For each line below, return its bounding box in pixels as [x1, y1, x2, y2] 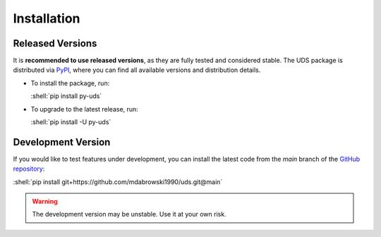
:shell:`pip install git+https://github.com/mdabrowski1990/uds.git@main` [13, 177, 223, 186]
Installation [13, 11, 80, 26]
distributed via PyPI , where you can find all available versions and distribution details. [13, 66, 261, 74]
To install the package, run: [30, 78, 110, 87]
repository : [13, 164, 45, 173]
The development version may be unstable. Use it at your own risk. [32, 210, 226, 219]
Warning [32, 197, 58, 206]
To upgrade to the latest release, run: [30, 104, 139, 113]
